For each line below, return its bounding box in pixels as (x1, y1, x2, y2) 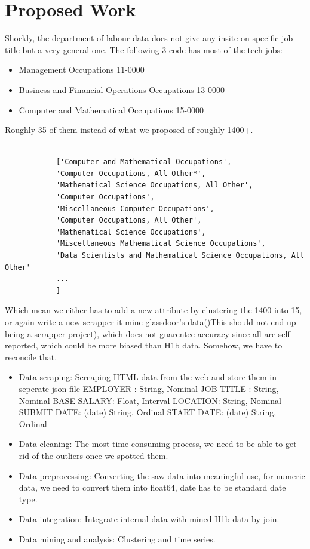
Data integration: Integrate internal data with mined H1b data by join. (19, 513, 280, 525)
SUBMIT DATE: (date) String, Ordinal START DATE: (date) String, (19, 406, 277, 418)
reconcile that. (5, 350, 57, 363)
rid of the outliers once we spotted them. (19, 449, 168, 461)
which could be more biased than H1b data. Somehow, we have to (41, 339, 283, 351)
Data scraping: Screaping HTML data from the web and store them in (19, 371, 277, 383)
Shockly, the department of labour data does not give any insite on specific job (5, 32, 293, 44)
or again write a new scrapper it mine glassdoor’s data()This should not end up (5, 316, 296, 328)
